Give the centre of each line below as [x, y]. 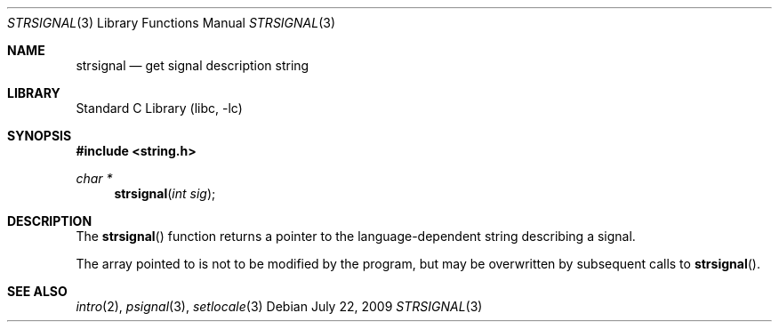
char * [94, 178]
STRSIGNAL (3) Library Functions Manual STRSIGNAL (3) [172, 23]
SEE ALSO [37, 291]
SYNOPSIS [40, 136]
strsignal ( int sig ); [165, 193]
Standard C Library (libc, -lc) [159, 108]
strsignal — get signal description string [193, 65]
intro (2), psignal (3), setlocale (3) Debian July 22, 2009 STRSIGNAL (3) [279, 306]
